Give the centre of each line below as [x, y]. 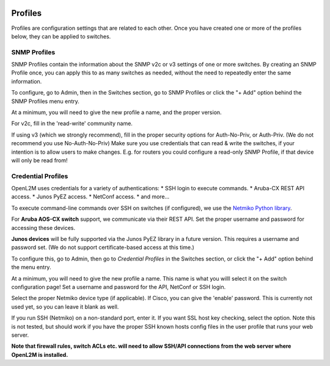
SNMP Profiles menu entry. [45, 101]
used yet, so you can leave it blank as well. [65, 307]
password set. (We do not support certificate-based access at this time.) [103, 248]
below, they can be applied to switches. [61, 36]
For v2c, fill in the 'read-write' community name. [72, 124]
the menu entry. [31, 267]
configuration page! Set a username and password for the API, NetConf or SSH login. [119, 287]
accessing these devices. [43, 228]
